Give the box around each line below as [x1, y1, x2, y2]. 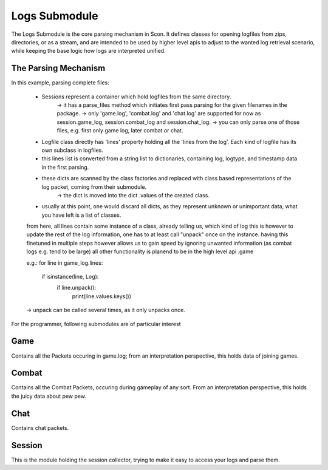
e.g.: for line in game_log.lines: [26, 259, 103, 267]
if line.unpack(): [56, 284, 97, 291]
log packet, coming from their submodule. [41, 183, 147, 191]
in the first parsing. [41, 163, 89, 171]
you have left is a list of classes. [41, 211, 121, 219]
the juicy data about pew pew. [11, 392, 86, 400]
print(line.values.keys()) [72, 292, 132, 300]
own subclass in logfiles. [41, 146, 103, 154]
